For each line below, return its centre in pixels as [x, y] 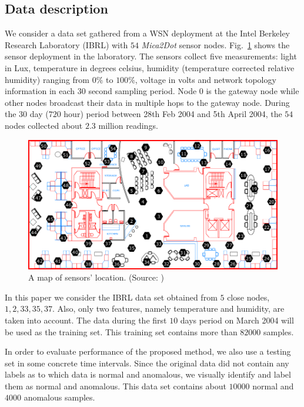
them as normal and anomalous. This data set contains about [116, 386]
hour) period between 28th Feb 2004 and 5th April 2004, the [173, 114]
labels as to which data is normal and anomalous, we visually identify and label [148, 374]
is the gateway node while [253, 91]
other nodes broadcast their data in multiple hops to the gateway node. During [147, 102]
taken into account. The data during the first [86, 320]
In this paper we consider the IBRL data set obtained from [111, 297]
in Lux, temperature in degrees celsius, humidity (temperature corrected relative [150, 67]
